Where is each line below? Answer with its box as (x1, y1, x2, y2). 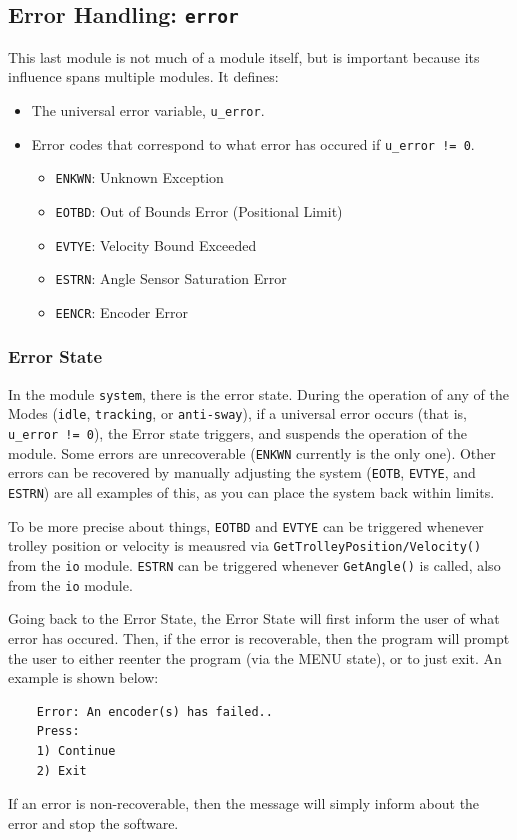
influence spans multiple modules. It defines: (8, 66, 279, 87)
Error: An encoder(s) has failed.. (36, 704, 273, 719)
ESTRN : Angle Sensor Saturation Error (55, 268, 287, 289)
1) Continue (36, 743, 116, 758)
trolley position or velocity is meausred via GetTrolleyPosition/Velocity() (8, 535, 482, 556)
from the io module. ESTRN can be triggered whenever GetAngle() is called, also (8, 555, 501, 576)
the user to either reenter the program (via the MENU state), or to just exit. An (8, 647, 502, 668)
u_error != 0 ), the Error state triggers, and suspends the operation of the (8, 423, 467, 444)
